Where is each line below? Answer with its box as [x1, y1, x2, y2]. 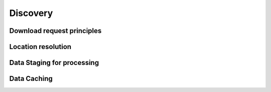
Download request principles [9, 26, 102, 35]
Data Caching [9, 74, 53, 83]
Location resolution [9, 42, 72, 51]
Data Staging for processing [9, 58, 99, 67]
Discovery [9, 7, 53, 18]
